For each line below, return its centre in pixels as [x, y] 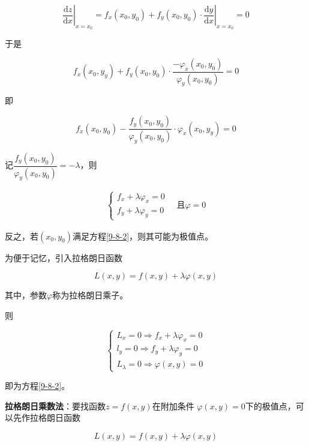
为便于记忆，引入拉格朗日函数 [64, 257]
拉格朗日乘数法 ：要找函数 [55, 405]
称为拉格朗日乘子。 [90, 295]
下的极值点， [270, 405]
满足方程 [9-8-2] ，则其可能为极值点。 [143, 236]
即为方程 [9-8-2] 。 [37, 386]
